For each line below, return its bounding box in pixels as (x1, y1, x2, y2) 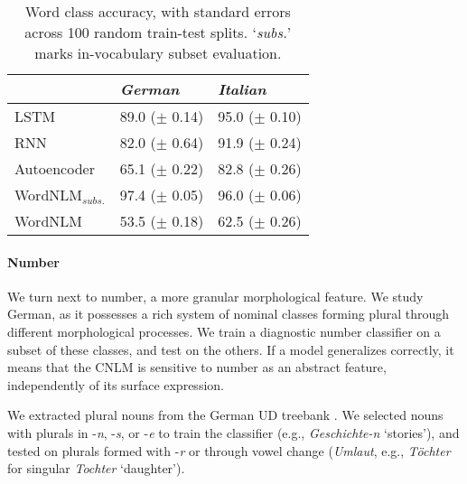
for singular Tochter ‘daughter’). (7, 459, 185, 478)
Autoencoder (14, 158, 95, 179)
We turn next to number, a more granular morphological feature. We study (7, 286, 424, 305)
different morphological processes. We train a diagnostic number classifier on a (7, 321, 441, 340)
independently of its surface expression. (7, 375, 224, 394)
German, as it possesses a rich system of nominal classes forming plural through (7, 304, 450, 323)
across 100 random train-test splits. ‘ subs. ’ (24, 22, 292, 42)
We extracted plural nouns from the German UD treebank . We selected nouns (7, 405, 444, 424)
